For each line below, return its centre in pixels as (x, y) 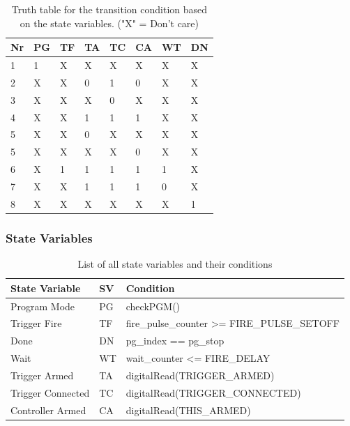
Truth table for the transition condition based (109, 9)
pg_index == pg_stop (175, 341)
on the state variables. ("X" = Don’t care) (109, 23)
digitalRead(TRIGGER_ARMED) (200, 375)
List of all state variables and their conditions (175, 264)
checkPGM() (153, 306)
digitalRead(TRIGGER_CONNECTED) (213, 392)
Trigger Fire (36, 323)
